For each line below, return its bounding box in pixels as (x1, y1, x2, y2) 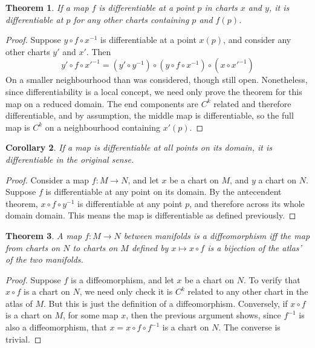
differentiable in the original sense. (5, 153, 134, 165)
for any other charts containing (73, 13, 189, 25)
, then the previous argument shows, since (126, 309, 281, 321)
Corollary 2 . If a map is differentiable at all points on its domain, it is (5, 141, 272, 154)
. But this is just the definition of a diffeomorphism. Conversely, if (44, 297, 288, 309)
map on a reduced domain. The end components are (5, 97, 199, 110)
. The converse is (218, 321, 281, 333)
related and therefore (213, 97, 291, 110)
